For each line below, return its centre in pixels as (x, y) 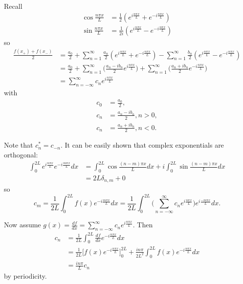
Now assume (22, 225)
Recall (13, 6)
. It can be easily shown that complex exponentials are (142, 145)
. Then (143, 225)
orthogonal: (21, 154)
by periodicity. (25, 276)
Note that (19, 145)
